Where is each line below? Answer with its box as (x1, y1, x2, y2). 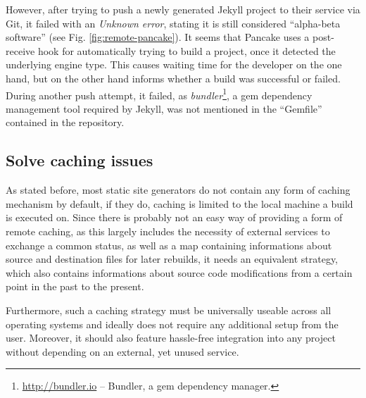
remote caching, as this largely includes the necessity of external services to (6, 223, 330, 238)
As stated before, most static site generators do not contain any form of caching (6, 182, 351, 197)
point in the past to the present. (6, 279, 144, 294)
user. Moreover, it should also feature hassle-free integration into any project (6, 330, 336, 345)
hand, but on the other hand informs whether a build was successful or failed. (6, 70, 341, 85)
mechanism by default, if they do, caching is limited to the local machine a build (6, 196, 353, 211)
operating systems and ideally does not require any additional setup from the (6, 316, 339, 331)
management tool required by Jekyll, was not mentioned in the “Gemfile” (6, 101, 322, 116)
